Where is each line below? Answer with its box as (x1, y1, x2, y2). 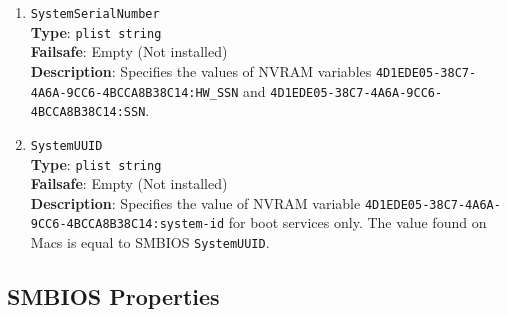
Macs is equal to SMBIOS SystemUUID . (30, 232, 270, 253)
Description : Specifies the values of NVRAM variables (30, 60, 372, 81)
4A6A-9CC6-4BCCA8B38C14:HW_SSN (30, 85, 239, 100)
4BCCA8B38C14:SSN (30, 105, 146, 120)
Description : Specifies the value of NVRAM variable (30, 192, 361, 213)
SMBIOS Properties (7, 281, 220, 312)
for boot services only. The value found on (228, 212, 487, 233)
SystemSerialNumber (30, 7, 160, 21)
